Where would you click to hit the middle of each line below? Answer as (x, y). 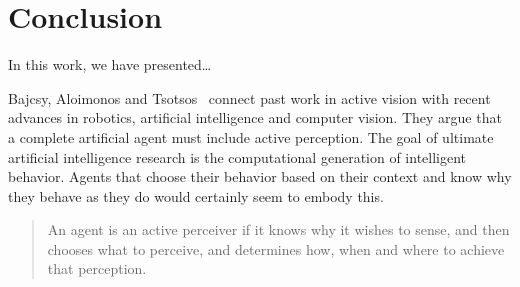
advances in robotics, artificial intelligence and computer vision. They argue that (255, 117)
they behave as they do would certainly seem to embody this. (196, 195)
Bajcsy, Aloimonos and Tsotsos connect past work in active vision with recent (249, 97)
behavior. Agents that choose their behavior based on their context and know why (260, 176)
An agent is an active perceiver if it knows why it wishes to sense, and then (278, 229)
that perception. (97, 268)
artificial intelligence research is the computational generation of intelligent (237, 156)
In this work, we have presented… (110, 64)
